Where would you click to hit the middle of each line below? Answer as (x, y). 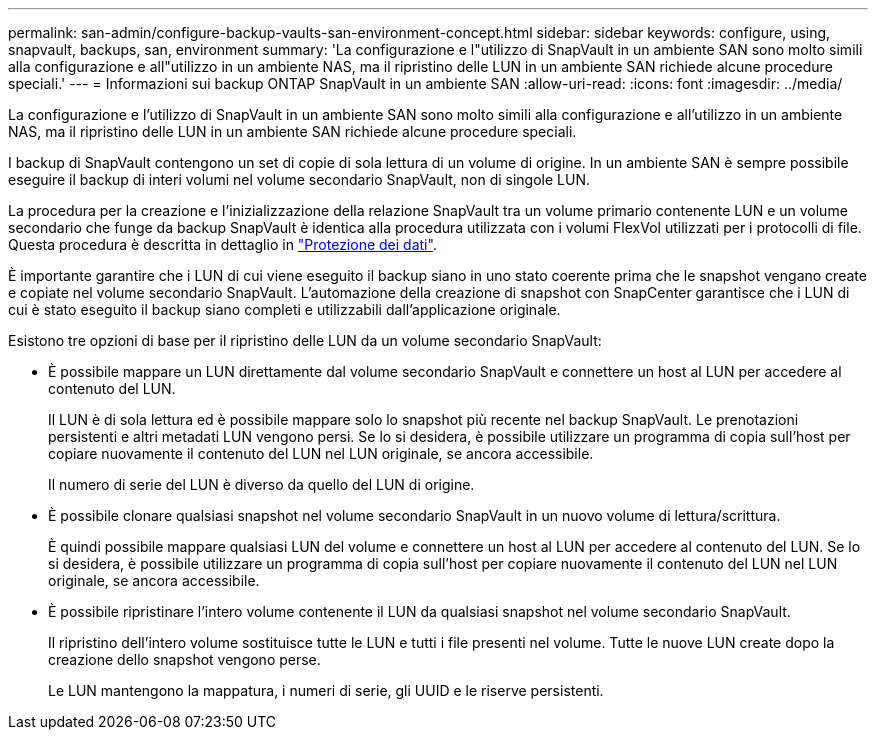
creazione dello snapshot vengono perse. (184, 659)
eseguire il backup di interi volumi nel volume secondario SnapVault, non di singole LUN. (299, 179)
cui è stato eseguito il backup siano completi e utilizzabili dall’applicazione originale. (284, 309)
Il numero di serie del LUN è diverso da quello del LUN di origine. (261, 484)
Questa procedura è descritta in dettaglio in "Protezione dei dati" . (222, 244)
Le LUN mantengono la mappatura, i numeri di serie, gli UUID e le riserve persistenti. (326, 690)
